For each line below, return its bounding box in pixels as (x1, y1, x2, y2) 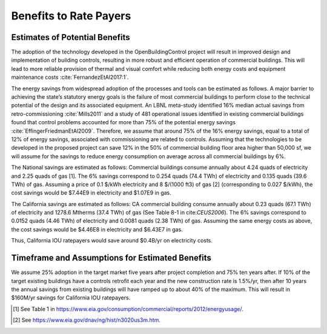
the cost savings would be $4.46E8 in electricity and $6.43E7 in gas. (11, 225, 183, 233)
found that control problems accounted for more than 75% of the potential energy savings (11, 119, 236, 126)
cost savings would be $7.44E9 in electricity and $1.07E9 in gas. (11, 189, 172, 196)
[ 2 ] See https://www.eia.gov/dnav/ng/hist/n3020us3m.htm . (13, 316, 160, 324)
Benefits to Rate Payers (11, 9, 131, 22)
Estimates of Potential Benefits (11, 32, 130, 42)
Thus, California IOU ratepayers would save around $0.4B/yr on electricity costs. (11, 237, 213, 244)
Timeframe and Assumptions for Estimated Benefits (11, 253, 212, 263)
